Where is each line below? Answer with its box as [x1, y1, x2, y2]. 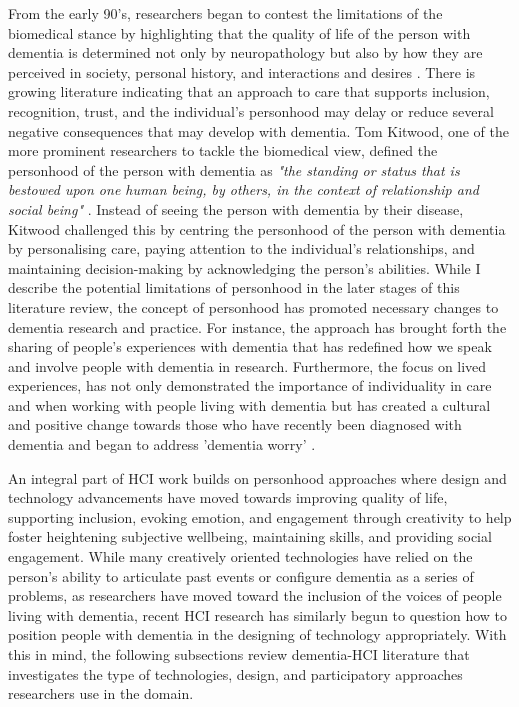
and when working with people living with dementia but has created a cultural [8, 394, 491, 415]
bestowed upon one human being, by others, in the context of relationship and [8, 179, 479, 200]
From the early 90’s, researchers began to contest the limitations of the [8, 3, 443, 23]
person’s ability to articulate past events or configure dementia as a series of [8, 565, 474, 586]
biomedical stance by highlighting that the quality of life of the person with [8, 22, 471, 43]
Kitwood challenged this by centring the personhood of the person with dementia [8, 218, 506, 239]
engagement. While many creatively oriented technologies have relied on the [8, 546, 473, 567]
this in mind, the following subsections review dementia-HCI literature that [8, 644, 470, 664]
